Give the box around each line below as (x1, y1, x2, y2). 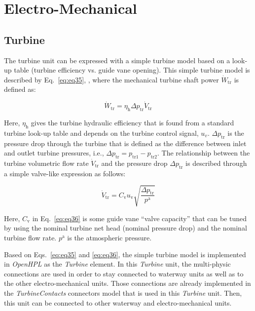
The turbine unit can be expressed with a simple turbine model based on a (4, 55, 230, 65)
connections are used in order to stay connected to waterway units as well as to (4, 268, 244, 278)
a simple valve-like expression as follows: (4, 168, 126, 178)
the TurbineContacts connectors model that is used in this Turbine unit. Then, (4, 288, 242, 298)
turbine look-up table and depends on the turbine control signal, (4, 127, 199, 138)
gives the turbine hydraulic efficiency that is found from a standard (31, 117, 234, 127)
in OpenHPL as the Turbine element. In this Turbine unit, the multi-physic (4, 259, 231, 269)
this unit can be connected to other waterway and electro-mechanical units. (4, 297, 232, 308)
